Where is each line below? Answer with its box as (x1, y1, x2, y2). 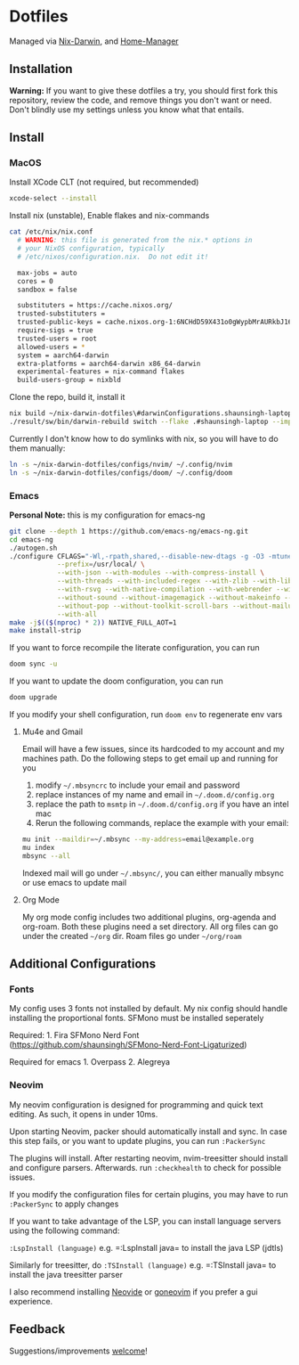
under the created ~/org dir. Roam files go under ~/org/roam (21, 930, 242, 941)
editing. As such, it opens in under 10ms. (9, 1108, 158, 1119)
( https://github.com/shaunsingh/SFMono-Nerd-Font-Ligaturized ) (9, 1040, 247, 1050)
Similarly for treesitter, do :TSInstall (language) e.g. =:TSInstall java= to (9, 1259, 277, 1271)
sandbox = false (17, 285, 77, 294)
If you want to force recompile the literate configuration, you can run (9, 642, 260, 653)
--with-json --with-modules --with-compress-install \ (56, 568, 265, 577)
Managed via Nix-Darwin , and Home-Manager (9, 36, 180, 46)
